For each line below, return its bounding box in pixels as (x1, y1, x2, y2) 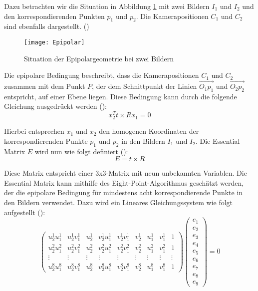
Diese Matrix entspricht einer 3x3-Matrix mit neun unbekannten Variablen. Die (4, 168, 247, 178)
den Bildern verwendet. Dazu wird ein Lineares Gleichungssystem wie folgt (4, 197, 233, 208)
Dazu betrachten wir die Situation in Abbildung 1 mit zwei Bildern (4, 1, 210, 11)
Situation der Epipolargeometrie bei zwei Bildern (24, 53, 174, 63)
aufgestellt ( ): (4, 207, 45, 217)
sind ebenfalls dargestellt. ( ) (4, 21, 89, 31)
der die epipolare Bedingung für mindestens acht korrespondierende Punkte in (4, 187, 243, 198)
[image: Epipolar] (24, 38, 85, 46)
